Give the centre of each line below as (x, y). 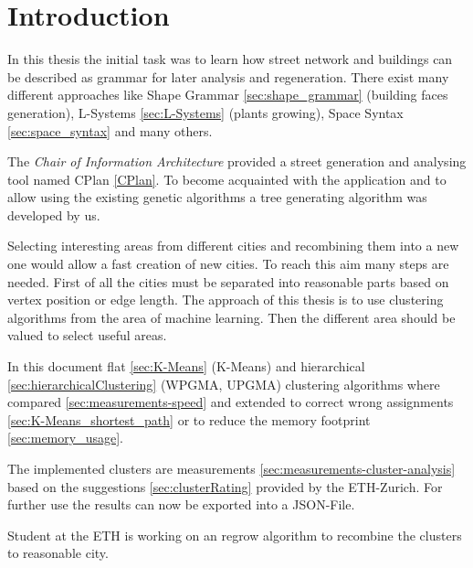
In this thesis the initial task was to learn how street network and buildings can (230, 59)
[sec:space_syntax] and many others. (110, 130)
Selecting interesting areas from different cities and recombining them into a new (233, 246)
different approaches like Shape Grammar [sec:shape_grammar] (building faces (228, 95)
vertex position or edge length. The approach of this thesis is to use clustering (226, 300)
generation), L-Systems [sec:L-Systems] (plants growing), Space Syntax (205, 112)
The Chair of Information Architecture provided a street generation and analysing (237, 161)
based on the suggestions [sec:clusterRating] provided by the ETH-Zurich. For (225, 486)
